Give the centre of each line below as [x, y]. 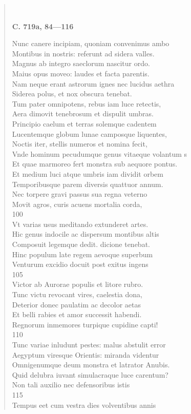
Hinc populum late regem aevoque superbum [82, 254]
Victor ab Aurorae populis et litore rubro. [78, 284]
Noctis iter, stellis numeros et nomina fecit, [80, 144]
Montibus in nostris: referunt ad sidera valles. [83, 53]
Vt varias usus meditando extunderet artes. [80, 224]
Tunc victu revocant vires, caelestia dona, [77, 294]
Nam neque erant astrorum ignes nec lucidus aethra [93, 83]
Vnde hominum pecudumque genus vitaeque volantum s [100, 153]
